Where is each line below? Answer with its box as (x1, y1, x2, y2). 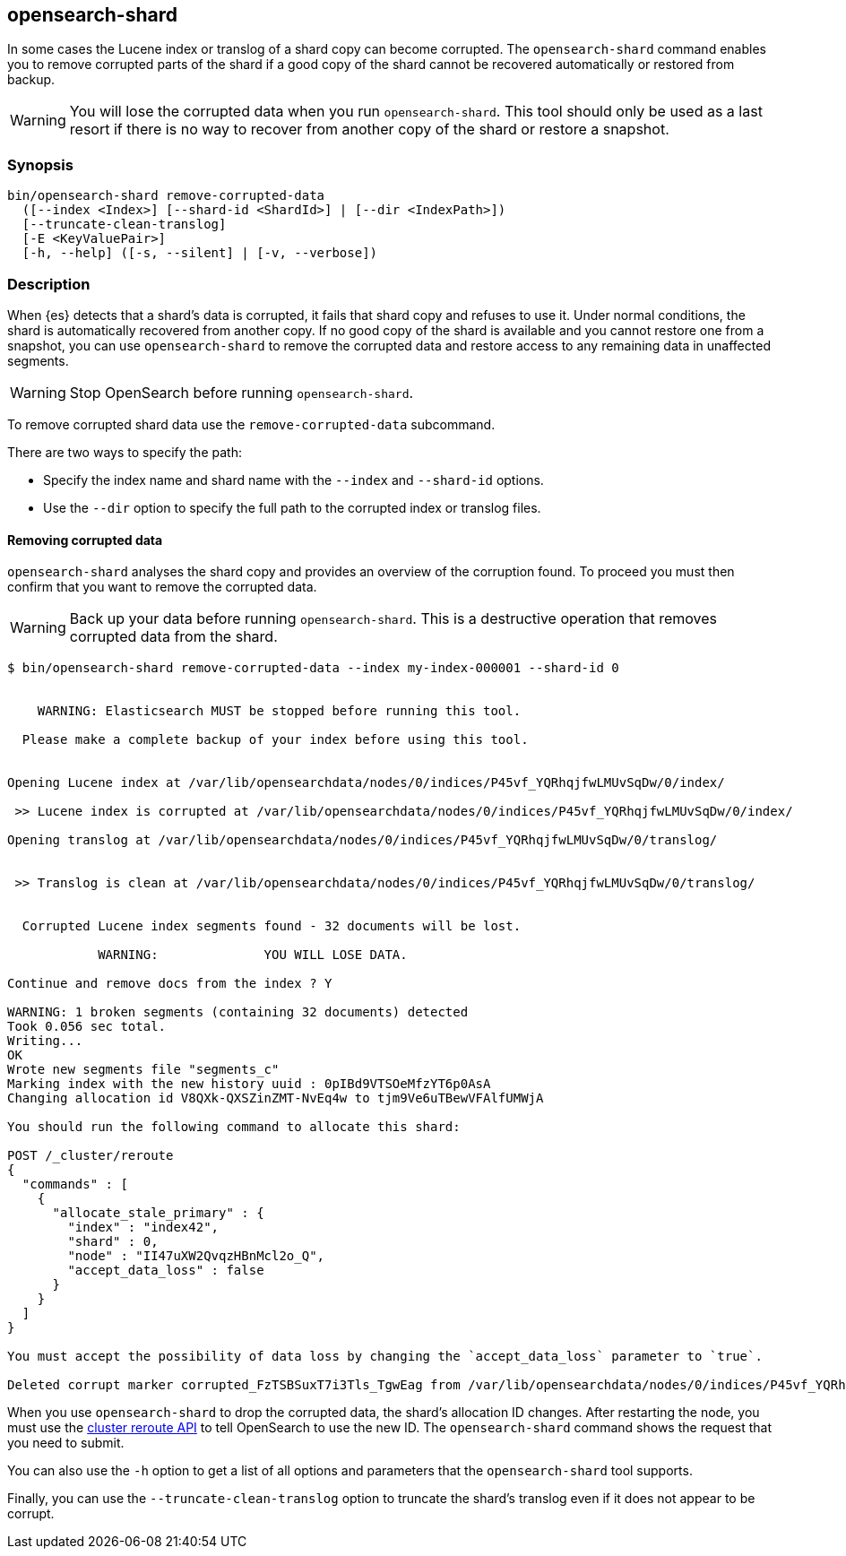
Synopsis (7, 155, 73, 174)
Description (7, 274, 91, 293)
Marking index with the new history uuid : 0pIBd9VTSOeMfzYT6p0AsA (7, 1076, 491, 1092)
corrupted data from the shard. (69, 627, 278, 646)
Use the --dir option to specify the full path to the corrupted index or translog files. (43, 499, 541, 515)
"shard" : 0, (67, 1234, 159, 1249)
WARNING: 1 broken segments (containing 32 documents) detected (7, 1005, 469, 1020)
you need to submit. (7, 1435, 125, 1451)
